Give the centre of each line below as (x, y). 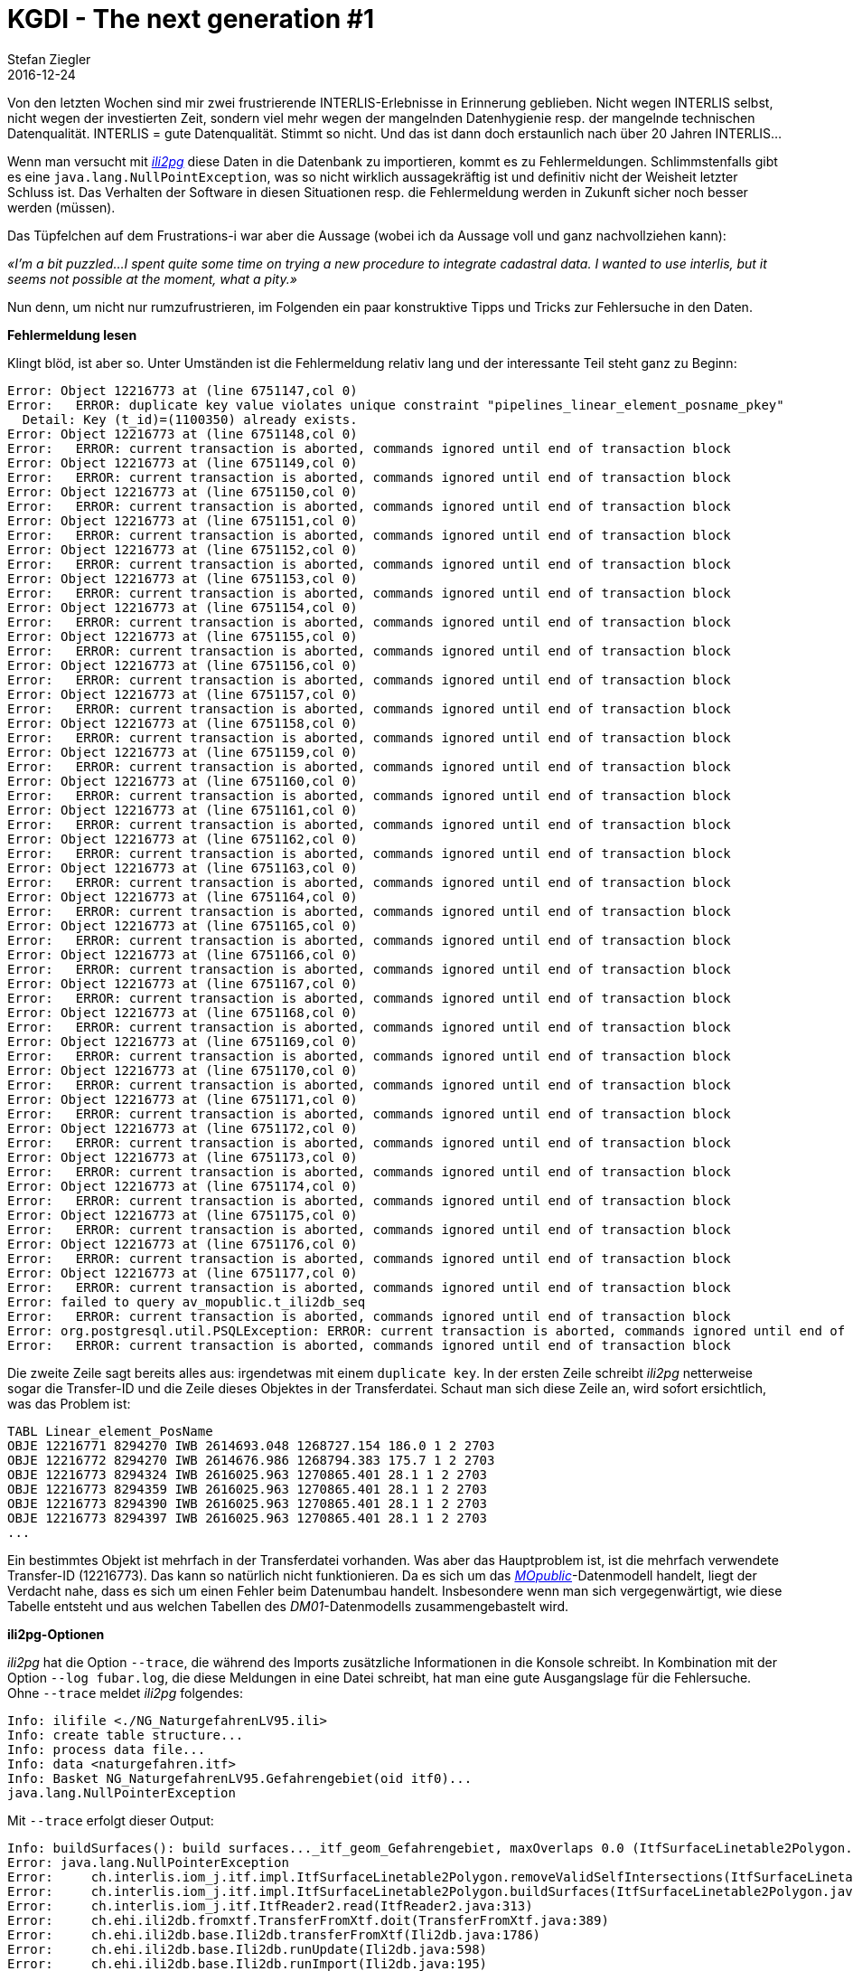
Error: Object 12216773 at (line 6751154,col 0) (183, 607)
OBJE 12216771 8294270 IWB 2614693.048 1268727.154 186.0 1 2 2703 (251, 1445)
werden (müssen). (61, 207)
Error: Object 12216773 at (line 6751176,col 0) (183, 1244)
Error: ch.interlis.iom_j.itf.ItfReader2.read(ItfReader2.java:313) (270, 1905)
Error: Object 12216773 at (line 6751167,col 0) (183, 983)
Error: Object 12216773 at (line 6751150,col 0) (183, 491)
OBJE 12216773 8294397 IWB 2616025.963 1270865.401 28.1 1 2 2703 (248, 1518)
